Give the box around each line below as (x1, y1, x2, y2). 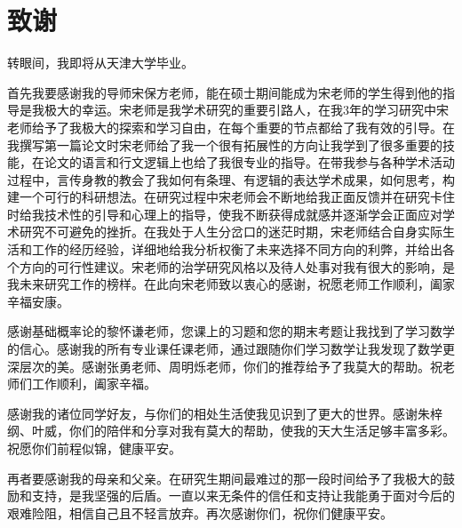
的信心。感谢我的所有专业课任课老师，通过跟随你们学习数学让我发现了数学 (7, 340, 442, 358)
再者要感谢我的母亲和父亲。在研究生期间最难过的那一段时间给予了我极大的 (7, 468, 442, 487)
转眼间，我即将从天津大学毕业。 (7, 53, 194, 72)
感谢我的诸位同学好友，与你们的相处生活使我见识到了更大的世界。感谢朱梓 (7, 404, 442, 422)
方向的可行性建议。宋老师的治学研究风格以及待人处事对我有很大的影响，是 (19, 257, 455, 276)
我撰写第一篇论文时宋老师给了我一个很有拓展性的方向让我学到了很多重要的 (7, 135, 442, 154)
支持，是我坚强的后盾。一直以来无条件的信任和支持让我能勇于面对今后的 (31, 486, 455, 505)
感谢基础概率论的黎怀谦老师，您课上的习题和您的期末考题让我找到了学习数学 (7, 322, 455, 340)
